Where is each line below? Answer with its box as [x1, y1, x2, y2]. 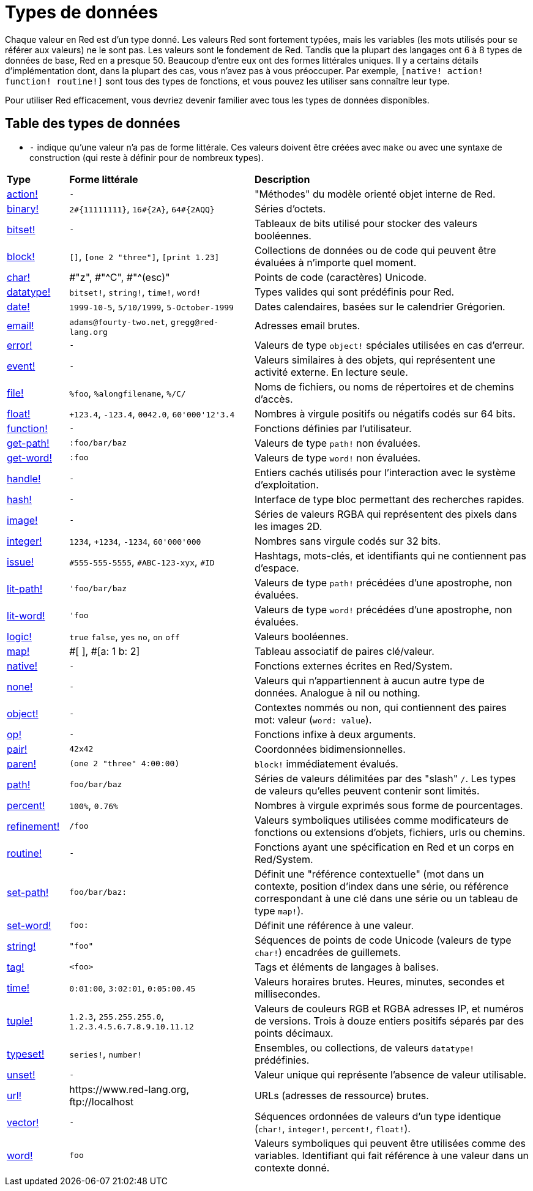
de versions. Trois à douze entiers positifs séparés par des [254, 1014, 524, 1027]
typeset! [7, 1047, 45, 1060]
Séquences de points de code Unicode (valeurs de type [254, 933, 512, 946]
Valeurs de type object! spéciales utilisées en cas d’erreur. [254, 338, 525, 351]
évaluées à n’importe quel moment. [254, 256, 417, 269]
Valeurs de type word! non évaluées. [254, 451, 421, 464]
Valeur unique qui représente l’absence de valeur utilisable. [254, 1068, 527, 1081]
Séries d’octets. [254, 202, 326, 215]
